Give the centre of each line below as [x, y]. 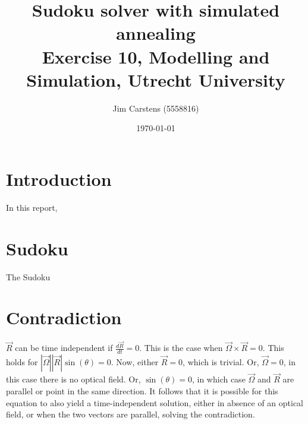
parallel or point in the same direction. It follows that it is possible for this [142, 390]
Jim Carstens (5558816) [156, 108]
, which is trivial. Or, [221, 362]
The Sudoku [28, 276]
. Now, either [135, 362]
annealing [156, 33]
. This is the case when [181, 348]
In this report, [32, 207]
